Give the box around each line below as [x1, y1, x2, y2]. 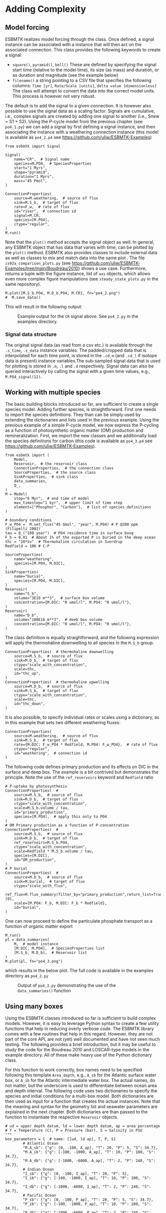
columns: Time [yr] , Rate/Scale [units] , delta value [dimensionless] [12, 83, 157, 89]
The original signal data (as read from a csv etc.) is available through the [5, 342, 153, 348]
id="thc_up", [14, 671, 41, 676]
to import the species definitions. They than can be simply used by [5, 412, 141, 418]
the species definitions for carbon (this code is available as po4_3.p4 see [5, 438, 153, 444]
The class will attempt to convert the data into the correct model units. [12, 88, 156, 93]
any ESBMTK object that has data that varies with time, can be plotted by [5, 244, 154, 250]
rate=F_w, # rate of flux [14, 204, 70, 209]
